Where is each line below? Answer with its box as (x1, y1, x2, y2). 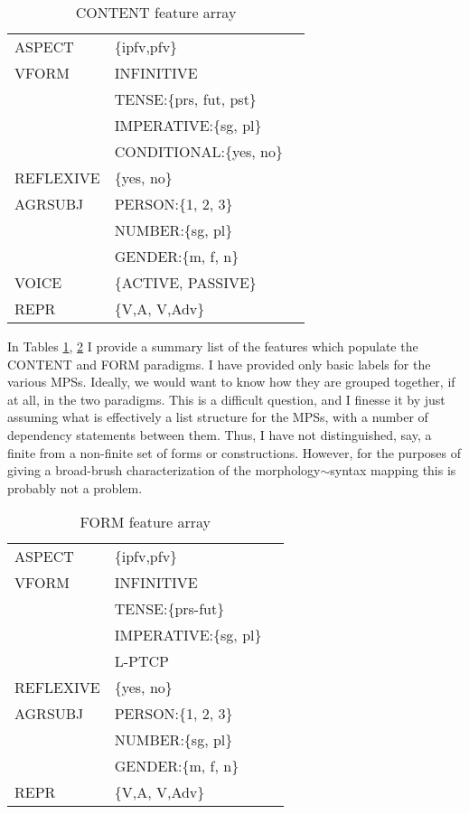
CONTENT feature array (75, 2, 237, 23)
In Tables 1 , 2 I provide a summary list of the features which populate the (7, 337, 418, 355)
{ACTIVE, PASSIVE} (114, 272, 257, 293)
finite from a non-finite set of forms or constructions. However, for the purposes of (7, 443, 462, 462)
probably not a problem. (7, 478, 143, 497)
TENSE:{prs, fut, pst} (114, 89, 257, 109)
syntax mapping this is (330, 461, 456, 480)
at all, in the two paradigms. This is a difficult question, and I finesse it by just (7, 389, 446, 408)
